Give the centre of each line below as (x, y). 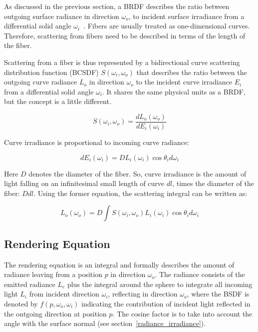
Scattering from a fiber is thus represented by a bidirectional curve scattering (122, 62)
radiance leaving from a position (53, 274)
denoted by (21, 303)
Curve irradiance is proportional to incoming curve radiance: (97, 142)
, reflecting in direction (143, 294)
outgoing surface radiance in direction (62, 16)
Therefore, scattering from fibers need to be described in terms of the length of (125, 35)
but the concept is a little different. (58, 101)
